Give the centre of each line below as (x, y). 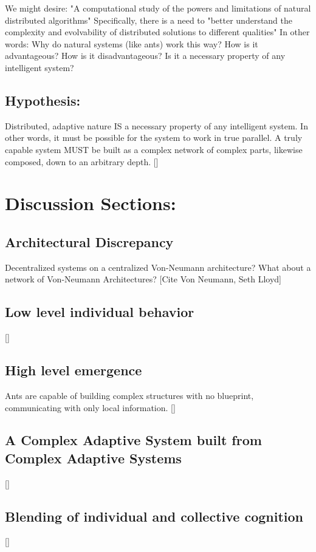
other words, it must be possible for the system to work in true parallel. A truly (154, 138)
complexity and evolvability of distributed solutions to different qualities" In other (157, 32)
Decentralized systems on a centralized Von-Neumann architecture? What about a (158, 267)
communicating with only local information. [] (90, 407)
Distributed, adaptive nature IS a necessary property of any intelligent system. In (156, 125)
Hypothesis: (43, 100)
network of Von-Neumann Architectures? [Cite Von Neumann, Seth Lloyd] (143, 279)
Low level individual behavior (100, 312)
